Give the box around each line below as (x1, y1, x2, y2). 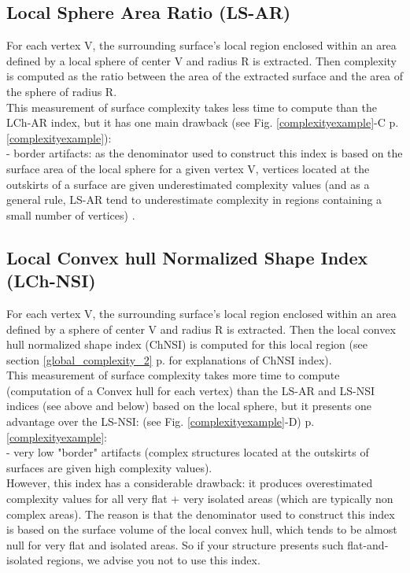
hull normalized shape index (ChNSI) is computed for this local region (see (6, 336, 368, 353)
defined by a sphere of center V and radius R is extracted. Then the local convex (6, 320, 396, 337)
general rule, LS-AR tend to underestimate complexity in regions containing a (6, 191, 382, 208)
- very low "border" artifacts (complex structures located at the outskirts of (6, 444, 369, 460)
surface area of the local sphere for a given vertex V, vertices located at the (6, 160, 370, 176)
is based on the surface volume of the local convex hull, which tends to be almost (6, 521, 397, 538)
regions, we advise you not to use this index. (46, 552, 260, 568)
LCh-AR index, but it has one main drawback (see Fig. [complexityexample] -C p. (6, 114, 399, 131)
